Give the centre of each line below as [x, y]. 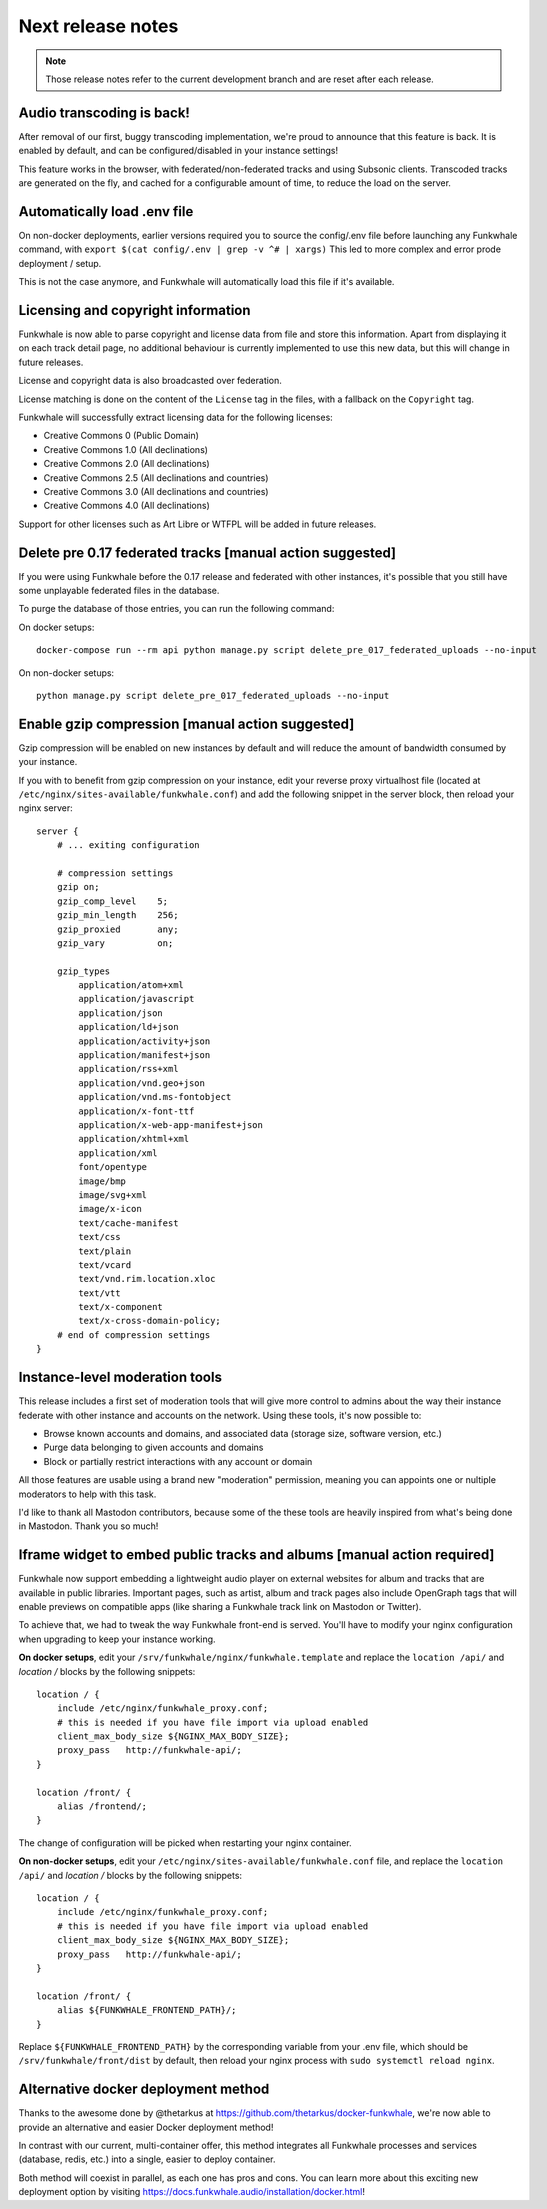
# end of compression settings [133, 1334]
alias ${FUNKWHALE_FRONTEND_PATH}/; [146, 2010]
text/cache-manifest [128, 1223]
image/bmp [102, 1181]
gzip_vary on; [115, 943]
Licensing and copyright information [134, 310]
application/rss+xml [128, 1069]
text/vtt [99, 1293]
